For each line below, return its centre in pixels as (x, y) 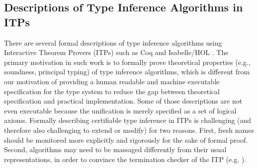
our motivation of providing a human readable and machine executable (112, 81)
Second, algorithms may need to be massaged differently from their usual (115, 149)
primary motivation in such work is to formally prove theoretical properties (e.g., (127, 62)
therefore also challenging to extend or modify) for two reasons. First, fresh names (129, 130)
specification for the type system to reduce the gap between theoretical (112, 91)
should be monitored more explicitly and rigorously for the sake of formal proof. (126, 140)
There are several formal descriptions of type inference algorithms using (113, 42)
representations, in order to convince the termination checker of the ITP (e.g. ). (125, 159)
